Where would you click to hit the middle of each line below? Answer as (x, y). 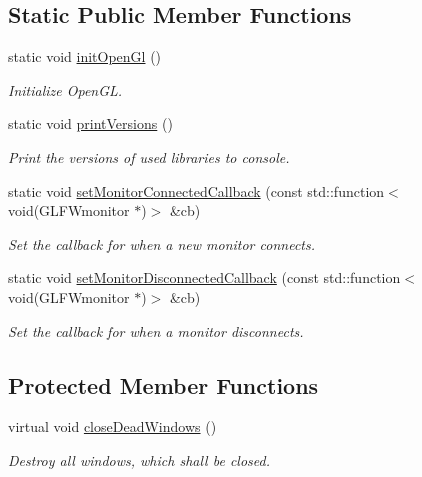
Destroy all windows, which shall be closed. (139, 459)
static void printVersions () (90, 123)
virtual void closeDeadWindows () (112, 426)
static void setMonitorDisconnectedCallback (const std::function (204, 277)
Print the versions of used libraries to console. (149, 156)
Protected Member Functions (163, 384)
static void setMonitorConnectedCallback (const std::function (196, 190)
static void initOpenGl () (85, 56)
